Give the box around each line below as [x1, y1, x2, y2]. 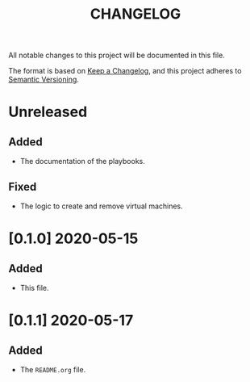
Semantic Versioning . [8, 74, 79, 85]
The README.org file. [19, 365, 86, 374]
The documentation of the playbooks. [19, 157, 145, 166]
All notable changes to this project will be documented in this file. [8, 50, 226, 61]
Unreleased [8, 103, 88, 121]
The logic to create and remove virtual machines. [19, 201, 183, 211]
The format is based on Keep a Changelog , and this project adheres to [8, 66, 242, 76]
